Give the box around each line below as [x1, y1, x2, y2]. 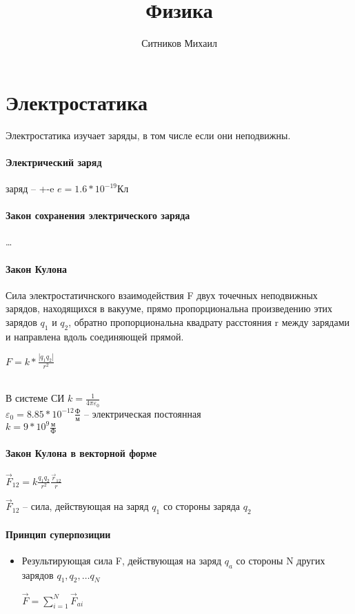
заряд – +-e [6, 181, 54, 196]
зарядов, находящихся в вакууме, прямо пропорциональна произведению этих [6, 301, 333, 316]
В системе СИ [6, 391, 65, 405]
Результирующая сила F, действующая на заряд [21, 553, 222, 567]
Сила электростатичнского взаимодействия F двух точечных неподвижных [6, 287, 318, 302]
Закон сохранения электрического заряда [6, 208, 190, 223]
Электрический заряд [6, 154, 102, 169]
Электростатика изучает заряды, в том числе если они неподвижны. [6, 127, 291, 142]
